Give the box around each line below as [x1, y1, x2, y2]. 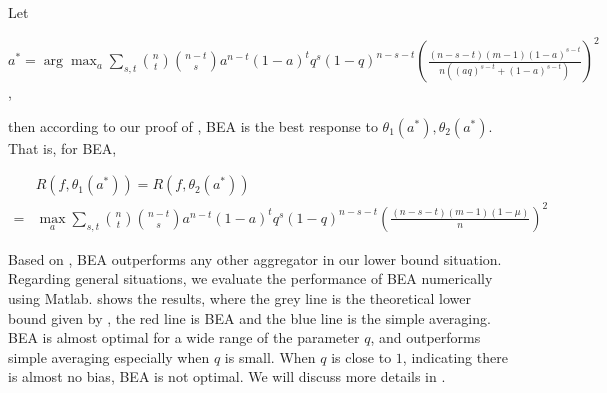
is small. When [224, 346, 316, 367]
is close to [331, 346, 392, 367]
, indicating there [402, 346, 508, 367]
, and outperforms [370, 327, 481, 348]
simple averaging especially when [8, 346, 210, 367]
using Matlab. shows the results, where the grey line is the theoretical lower [8, 288, 472, 309]
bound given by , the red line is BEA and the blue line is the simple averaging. [8, 307, 491, 328]
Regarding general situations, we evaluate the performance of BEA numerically [8, 268, 493, 289]
